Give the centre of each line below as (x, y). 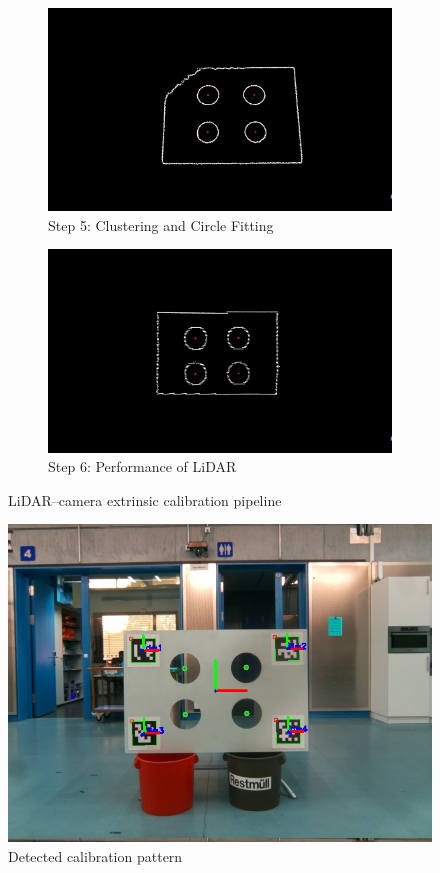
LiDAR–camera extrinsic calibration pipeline (145, 499)
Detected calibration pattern (95, 856)
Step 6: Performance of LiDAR (142, 466)
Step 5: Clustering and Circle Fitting (161, 224)
